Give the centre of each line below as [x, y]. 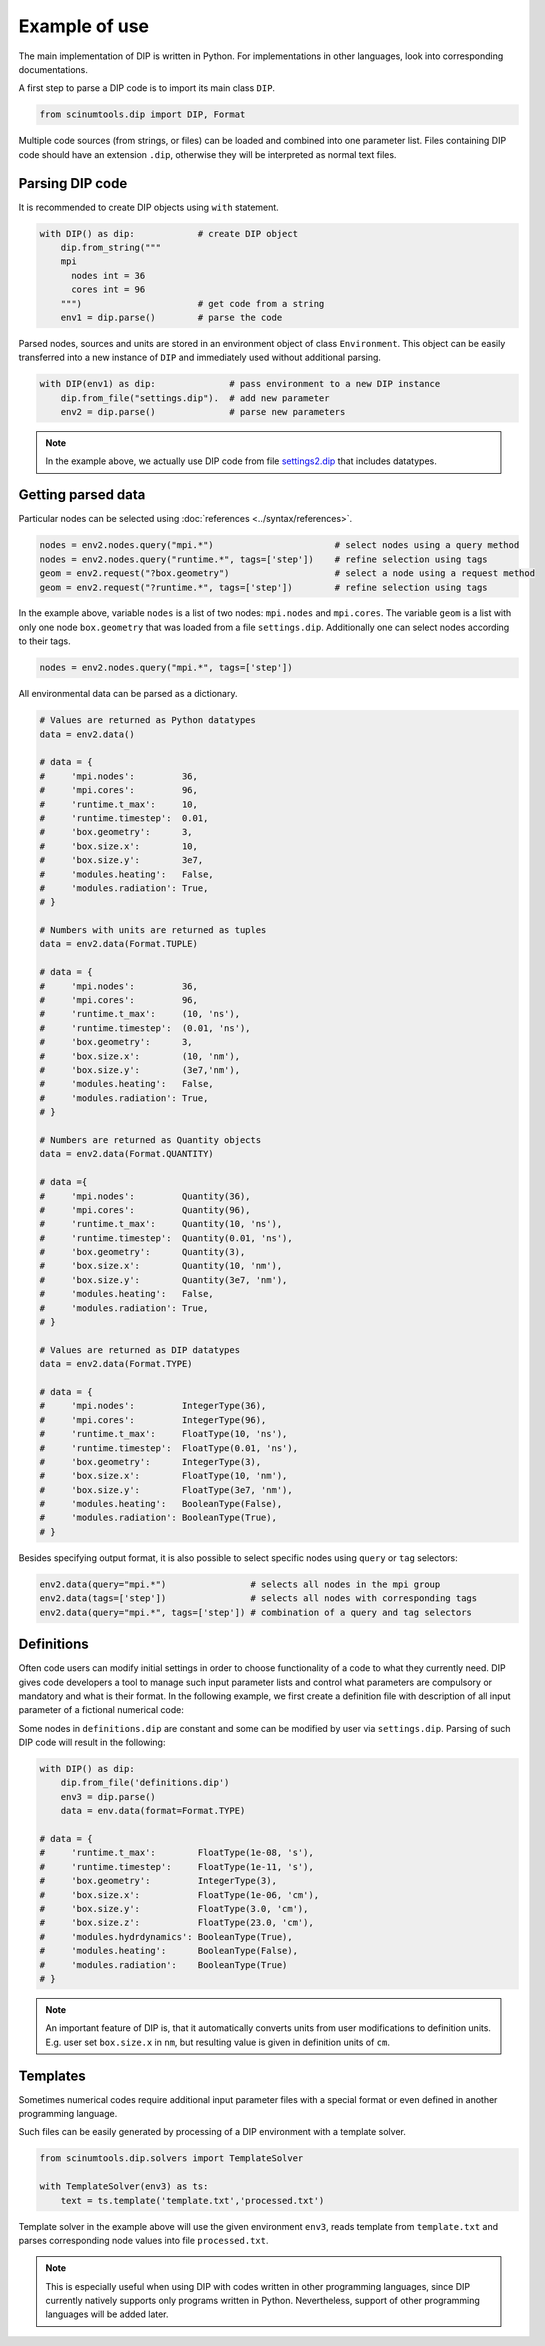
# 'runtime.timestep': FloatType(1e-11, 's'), [176, 1866]
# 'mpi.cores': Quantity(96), [145, 1209]
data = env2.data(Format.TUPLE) [119, 944]
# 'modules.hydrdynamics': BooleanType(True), [166, 1936]
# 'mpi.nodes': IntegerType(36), [153, 1406]
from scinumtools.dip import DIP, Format [142, 114]
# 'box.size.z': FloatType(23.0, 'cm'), [176, 1923]
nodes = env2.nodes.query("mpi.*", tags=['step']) [166, 668]
